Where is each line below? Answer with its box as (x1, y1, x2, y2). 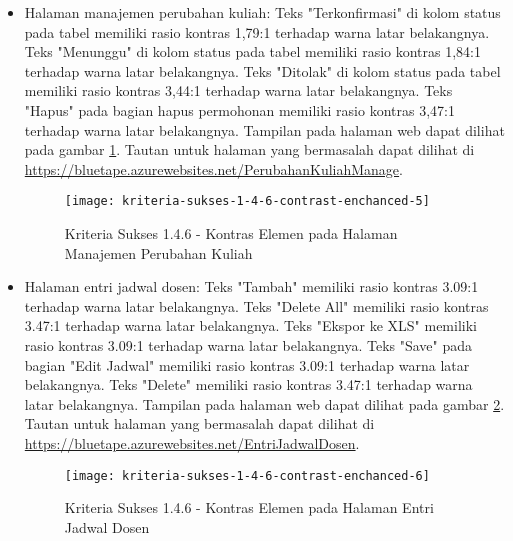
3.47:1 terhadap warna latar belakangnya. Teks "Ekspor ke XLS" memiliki (24, 315, 477, 336)
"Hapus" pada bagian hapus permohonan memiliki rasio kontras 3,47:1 (24, 99, 455, 120)
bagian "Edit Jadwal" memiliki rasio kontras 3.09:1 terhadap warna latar (24, 354, 470, 375)
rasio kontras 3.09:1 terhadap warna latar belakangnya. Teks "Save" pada (24, 334, 473, 355)
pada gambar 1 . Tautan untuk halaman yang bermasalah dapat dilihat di (24, 139, 475, 160)
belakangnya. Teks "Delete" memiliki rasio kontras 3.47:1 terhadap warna (24, 374, 473, 395)
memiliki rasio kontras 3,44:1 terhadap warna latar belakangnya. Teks (24, 80, 453, 101)
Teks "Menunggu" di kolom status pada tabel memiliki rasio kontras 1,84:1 (24, 41, 482, 62)
